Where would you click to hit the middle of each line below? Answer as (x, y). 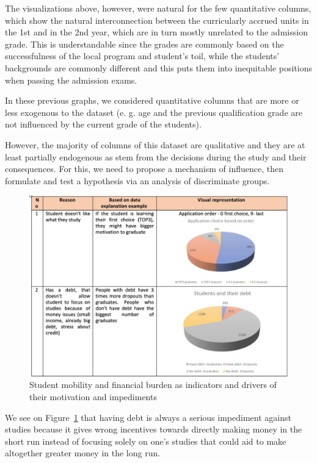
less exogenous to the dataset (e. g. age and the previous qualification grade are (154, 112)
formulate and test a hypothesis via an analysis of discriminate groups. (137, 180)
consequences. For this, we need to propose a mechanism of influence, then (144, 169)
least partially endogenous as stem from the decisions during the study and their (156, 156)
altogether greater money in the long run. (83, 453)
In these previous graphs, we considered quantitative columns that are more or (152, 100)
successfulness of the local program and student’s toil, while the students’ (142, 56)
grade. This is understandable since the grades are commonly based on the (144, 44)
